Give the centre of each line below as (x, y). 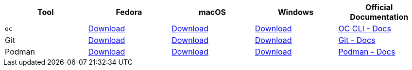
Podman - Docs (367, 52)
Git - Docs (357, 40)
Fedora (129, 12)
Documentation (379, 17)
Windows (296, 12)
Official (379, 7)
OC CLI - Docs (365, 28)
